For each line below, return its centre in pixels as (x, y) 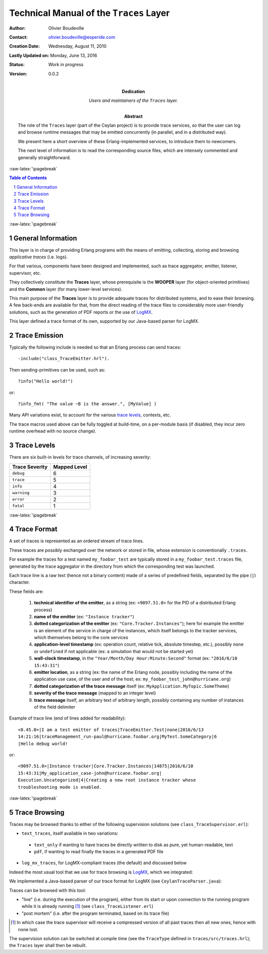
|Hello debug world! (43, 743)
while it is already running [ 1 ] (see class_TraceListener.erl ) (88, 906)
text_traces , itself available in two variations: (70, 833)
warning (21, 493)
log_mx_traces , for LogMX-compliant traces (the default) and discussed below (104, 863)
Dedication (133, 91)
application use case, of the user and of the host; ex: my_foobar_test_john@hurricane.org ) (132, 679)
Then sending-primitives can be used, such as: (57, 369)
